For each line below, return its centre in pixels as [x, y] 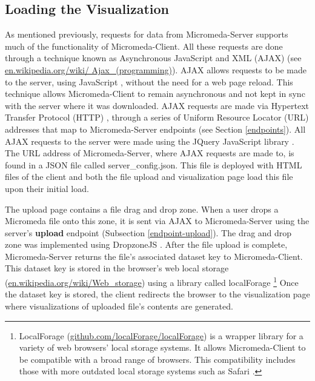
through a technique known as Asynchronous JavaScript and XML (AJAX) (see [153, 58]
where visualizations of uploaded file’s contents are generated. [119, 306]
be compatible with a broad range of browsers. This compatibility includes [157, 359]
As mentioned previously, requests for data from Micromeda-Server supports [147, 34]
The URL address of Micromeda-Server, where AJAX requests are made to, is [150, 153]
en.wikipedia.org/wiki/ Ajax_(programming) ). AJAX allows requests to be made [156, 69]
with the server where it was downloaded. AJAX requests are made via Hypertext [157, 105]
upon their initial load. [47, 188]
